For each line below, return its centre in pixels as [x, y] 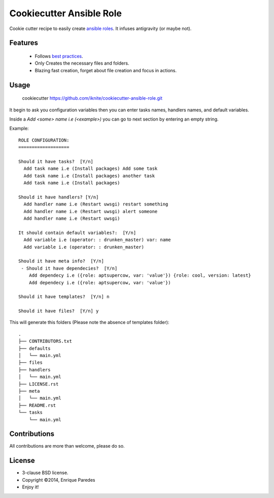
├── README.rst [37, 405]
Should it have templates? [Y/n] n [64, 297]
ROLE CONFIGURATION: [44, 140]
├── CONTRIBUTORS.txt [45, 341]
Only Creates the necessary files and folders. [82, 63]
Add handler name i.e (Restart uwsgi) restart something [96, 204]
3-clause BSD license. [45, 473]
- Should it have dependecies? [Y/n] [69, 268]
